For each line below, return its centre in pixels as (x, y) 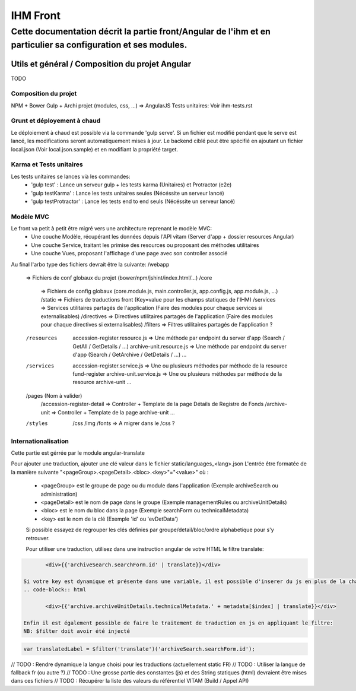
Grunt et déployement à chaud (56, 121)
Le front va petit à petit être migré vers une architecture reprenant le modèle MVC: (112, 229)
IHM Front (36, 15)
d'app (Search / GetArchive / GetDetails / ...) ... (130, 355)
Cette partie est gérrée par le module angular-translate (78, 453)
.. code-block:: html (55, 590)
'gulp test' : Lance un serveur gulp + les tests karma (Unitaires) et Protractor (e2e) (131, 185)
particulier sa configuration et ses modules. (99, 45)
